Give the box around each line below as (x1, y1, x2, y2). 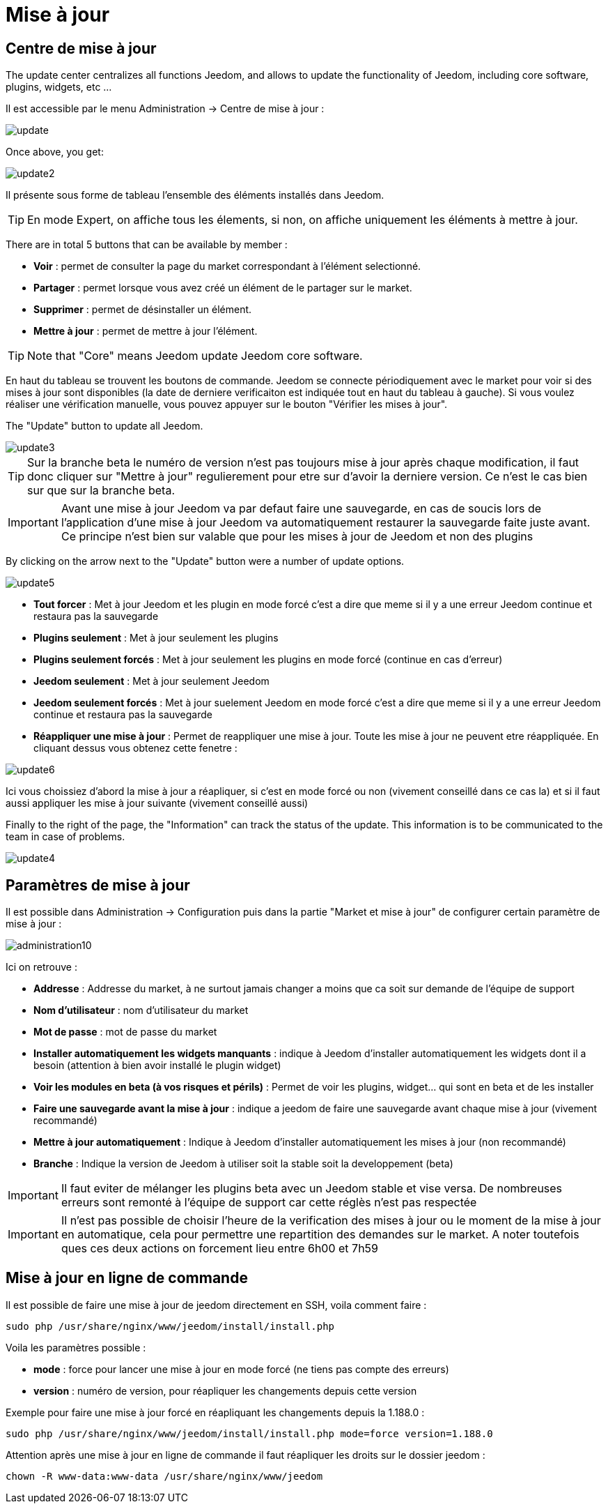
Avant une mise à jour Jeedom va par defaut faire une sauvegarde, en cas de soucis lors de (61, 501, 542, 516)
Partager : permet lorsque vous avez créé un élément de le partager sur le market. (33, 282, 412, 294)
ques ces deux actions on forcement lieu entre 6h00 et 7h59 (61, 1241, 379, 1256)
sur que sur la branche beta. (27, 483, 176, 498)
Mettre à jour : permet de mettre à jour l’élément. (33, 325, 258, 338)
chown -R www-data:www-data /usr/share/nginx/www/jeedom (6, 1470, 323, 1482)
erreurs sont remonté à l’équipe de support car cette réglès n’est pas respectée (61, 1195, 477, 1210)
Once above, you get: (6, 146, 104, 158)
